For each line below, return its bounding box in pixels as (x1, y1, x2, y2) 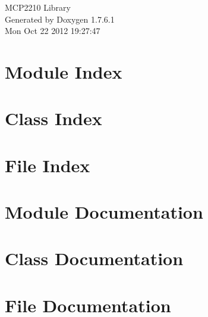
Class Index (5, 106, 102, 130)
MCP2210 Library (5, 1, 71, 13)
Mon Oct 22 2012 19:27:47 (5, 24, 100, 37)
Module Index (5, 59, 122, 83)
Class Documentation (5, 246, 184, 271)
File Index (5, 153, 90, 177)
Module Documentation (5, 200, 203, 224)
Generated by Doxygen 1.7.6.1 (5, 13, 115, 25)
